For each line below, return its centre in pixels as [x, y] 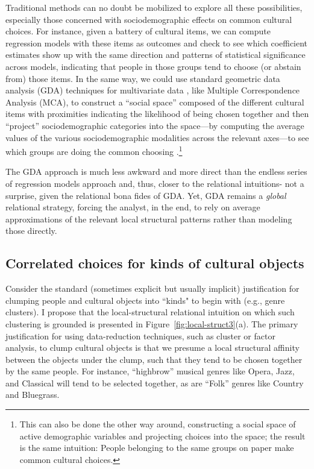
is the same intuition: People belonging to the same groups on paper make [157, 448]
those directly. [31, 231]
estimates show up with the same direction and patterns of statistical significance [155, 55]
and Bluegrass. [33, 395]
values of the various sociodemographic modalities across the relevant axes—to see [157, 137]
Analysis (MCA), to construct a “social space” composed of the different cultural [155, 102]
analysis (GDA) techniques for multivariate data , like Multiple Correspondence [153, 90]
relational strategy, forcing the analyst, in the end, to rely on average [133, 207]
